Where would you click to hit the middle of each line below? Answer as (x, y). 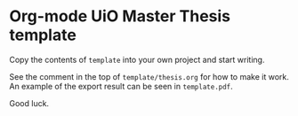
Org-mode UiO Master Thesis (120, 16)
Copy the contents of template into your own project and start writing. (137, 59)
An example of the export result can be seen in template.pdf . (121, 86)
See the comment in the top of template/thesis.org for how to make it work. (149, 76)
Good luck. (29, 103)
